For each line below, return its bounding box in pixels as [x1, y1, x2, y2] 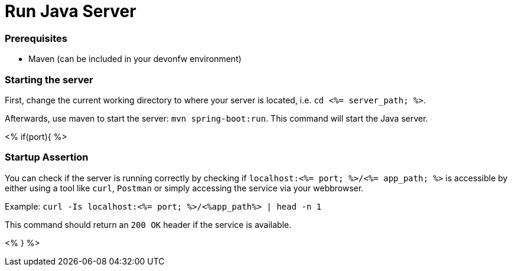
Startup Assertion [5, 151, 89, 164]
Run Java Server [5, 1, 136, 21]
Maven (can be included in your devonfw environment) [28, 54, 242, 64]
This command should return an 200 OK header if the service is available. [5, 219, 292, 230]
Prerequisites [5, 32, 67, 44]
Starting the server [5, 73, 93, 86]
